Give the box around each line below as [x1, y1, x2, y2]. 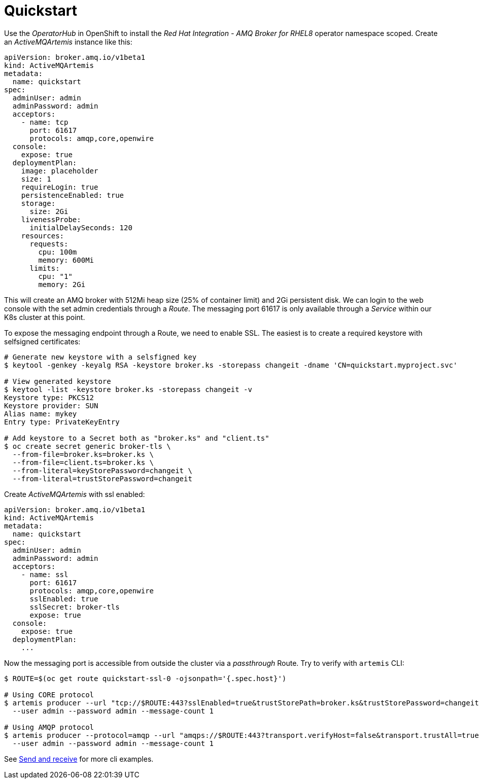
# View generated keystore [4, 377, 111, 385]
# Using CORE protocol [4, 690, 94, 699]
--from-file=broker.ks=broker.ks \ [12, 450, 154, 458]
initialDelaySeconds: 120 [29, 223, 132, 232]
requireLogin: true [21, 183, 98, 191]
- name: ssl [21, 570, 69, 579]
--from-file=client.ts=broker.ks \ [12, 458, 154, 467]
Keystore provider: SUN [4, 401, 98, 410]
